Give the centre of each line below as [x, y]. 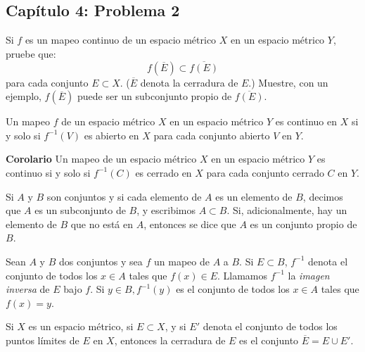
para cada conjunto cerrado [265, 172]
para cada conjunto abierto [212, 135]
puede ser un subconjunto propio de [154, 96]
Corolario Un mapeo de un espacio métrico [101, 159]
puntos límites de [43, 340]
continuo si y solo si [48, 172]
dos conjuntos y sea [101, 261]
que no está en [102, 224]
